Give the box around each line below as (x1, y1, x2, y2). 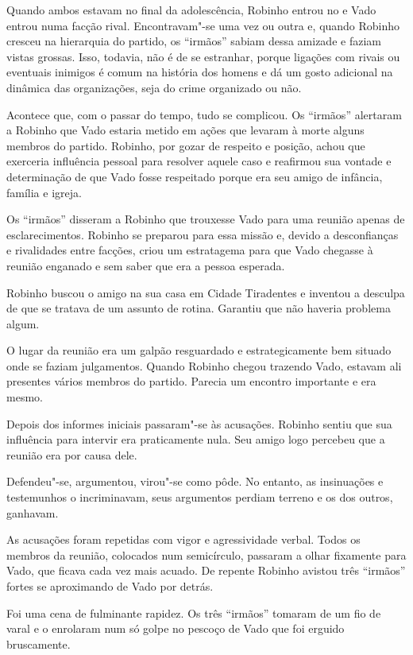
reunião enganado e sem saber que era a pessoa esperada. (6, 257, 285, 273)
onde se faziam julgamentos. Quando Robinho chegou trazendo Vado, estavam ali (6, 357, 402, 374)
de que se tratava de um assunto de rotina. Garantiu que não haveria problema (6, 300, 391, 316)
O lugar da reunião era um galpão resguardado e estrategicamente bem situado (6, 342, 392, 359)
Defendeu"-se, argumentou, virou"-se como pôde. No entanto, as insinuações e (6, 473, 384, 490)
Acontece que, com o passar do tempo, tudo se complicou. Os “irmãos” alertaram (6, 106, 402, 122)
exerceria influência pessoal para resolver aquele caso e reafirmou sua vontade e (6, 153, 392, 169)
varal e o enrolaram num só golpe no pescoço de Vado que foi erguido (6, 620, 345, 637)
